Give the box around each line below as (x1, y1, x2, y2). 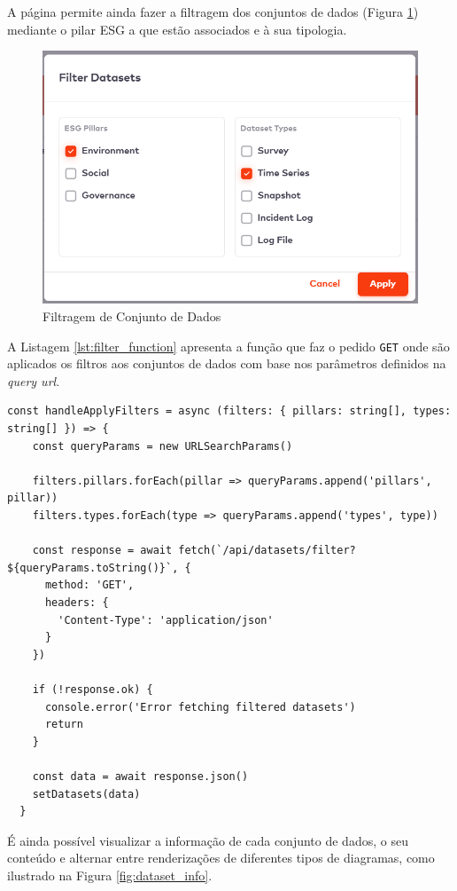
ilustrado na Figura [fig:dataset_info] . (7, 865, 213, 884)
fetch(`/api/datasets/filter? (178, 544, 356, 557)
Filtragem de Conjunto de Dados (43, 307, 221, 326)
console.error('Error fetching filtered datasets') (44, 700, 356, 714)
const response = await (32, 544, 173, 557)
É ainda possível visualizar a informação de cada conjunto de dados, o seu (7, 831, 408, 849)
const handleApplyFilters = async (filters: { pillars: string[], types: (7, 405, 452, 418)
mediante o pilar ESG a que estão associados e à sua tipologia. (7, 20, 347, 38)
